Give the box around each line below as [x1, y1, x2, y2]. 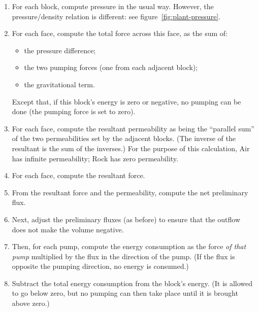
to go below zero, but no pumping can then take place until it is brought [12, 288, 238, 298]
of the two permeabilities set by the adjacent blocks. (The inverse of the [12, 133, 236, 144]
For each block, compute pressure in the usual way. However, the [12, 1, 214, 11]
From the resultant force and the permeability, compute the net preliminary [12, 187, 248, 197]
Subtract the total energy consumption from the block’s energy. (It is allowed [12, 278, 253, 288]
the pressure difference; [24, 45, 96, 55]
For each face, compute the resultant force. [12, 170, 145, 181]
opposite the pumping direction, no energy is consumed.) [12, 261, 189, 271]
